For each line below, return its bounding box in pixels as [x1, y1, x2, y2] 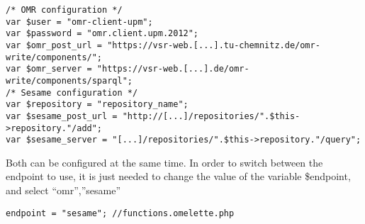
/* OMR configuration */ [6, 5, 123, 15]
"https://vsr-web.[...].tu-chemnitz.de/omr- [107, 40, 320, 50]
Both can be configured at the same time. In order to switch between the [6, 155, 323, 169]
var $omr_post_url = [6, 40, 103, 50]
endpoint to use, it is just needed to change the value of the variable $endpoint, [6, 169, 351, 184]
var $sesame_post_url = [6, 111, 118, 121]
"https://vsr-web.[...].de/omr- [96, 64, 249, 74]
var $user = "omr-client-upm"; [6, 16, 153, 27]
